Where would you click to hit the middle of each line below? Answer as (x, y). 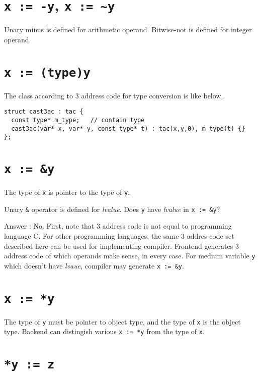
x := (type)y (47, 72)
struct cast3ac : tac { (44, 112)
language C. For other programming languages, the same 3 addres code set (119, 236)
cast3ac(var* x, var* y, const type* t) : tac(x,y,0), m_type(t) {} (128, 128)
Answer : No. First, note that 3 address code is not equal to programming (118, 226)
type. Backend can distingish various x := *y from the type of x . (104, 331)
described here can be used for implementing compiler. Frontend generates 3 (121, 246)
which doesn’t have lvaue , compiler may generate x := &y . (94, 265)
